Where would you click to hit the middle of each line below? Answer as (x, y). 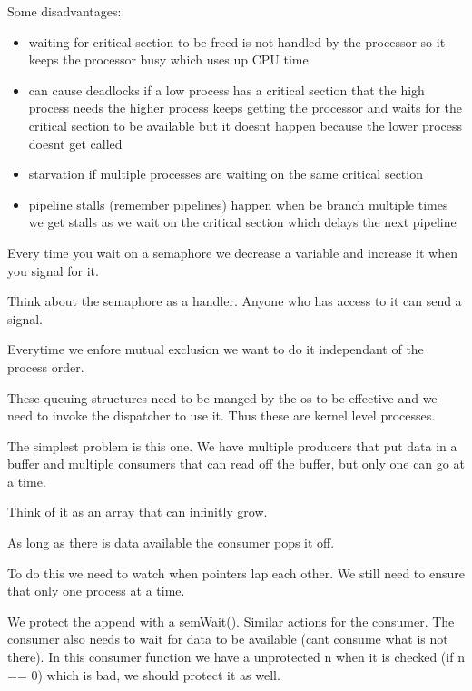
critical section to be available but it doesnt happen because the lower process (246, 125)
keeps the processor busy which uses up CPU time (168, 59)
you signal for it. (53, 270)
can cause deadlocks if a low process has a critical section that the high (226, 89)
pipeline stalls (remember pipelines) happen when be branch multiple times (238, 204)
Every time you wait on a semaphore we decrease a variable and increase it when (232, 252)
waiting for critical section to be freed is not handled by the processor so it (237, 41)
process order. (46, 366)
